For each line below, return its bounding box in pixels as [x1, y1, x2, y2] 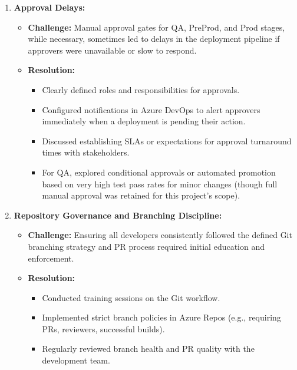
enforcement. [28, 252, 74, 264]
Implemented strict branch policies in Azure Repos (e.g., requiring [42, 311, 281, 323]
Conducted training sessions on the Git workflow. [42, 291, 220, 303]
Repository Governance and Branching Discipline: [14, 209, 222, 221]
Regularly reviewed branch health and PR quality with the [42, 342, 255, 355]
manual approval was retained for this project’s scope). [42, 189, 240, 201]
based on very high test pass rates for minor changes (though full [42, 177, 278, 190]
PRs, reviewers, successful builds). [42, 322, 165, 335]
